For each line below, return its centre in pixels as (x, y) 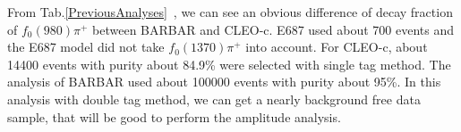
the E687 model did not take (86, 47)
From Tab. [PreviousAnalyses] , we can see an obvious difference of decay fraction (230, 12)
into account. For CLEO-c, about (337, 47)
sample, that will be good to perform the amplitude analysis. (174, 116)
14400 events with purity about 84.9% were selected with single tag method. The (229, 64)
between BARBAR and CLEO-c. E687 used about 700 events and (273, 29)
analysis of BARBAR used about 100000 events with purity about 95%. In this (224, 82)
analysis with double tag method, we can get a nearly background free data (214, 99)
